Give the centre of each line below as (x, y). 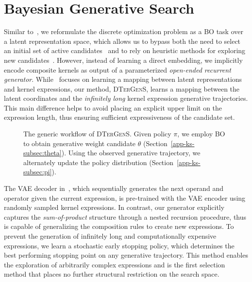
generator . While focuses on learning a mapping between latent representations (123, 79)
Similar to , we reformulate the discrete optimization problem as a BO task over (124, 31)
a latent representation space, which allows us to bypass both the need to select (122, 41)
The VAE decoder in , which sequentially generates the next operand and (114, 188)
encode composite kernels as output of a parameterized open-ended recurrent (118, 69)
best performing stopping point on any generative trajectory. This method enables (126, 255)
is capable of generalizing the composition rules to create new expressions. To (119, 226)
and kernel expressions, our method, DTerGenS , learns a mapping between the (122, 88)
